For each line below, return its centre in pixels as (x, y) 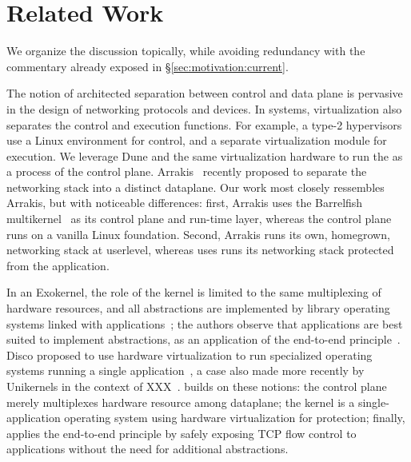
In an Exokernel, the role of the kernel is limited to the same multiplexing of (194, 292)
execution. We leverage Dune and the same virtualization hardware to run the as (205, 155)
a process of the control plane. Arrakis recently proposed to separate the (187, 171)
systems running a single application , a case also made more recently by (186, 370)
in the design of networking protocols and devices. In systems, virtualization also (204, 108)
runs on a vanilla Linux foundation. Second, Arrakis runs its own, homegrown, (198, 234)
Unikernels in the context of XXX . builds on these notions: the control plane (197, 386)
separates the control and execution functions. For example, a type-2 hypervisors (204, 124)
